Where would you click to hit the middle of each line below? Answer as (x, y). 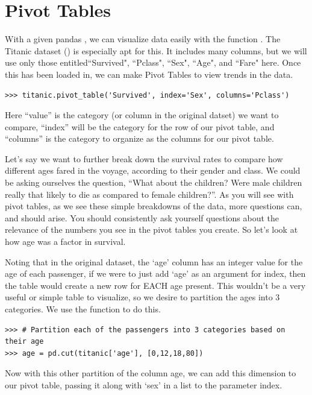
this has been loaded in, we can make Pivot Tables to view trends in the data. (149, 74)
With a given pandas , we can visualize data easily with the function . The (143, 39)
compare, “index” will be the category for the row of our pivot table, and (140, 126)
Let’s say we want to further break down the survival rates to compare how (144, 158)
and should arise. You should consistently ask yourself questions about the (142, 217)
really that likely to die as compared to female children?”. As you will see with (149, 194)
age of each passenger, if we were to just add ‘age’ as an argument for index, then (155, 273)
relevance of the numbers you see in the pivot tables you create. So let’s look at (151, 229)
